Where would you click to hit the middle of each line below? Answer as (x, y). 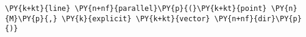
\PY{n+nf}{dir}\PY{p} (258, 18)
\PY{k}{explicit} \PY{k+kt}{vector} (136, 18)
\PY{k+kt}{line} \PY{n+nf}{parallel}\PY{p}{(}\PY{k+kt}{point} (136, 8)
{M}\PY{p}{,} (31, 18)
